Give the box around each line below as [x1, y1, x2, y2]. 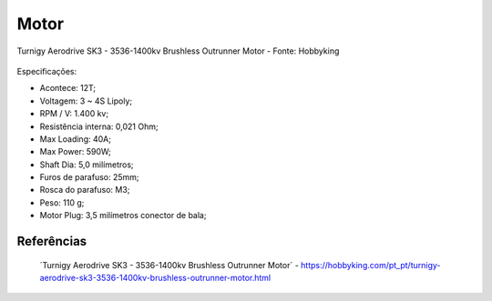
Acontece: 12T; [39, 83, 97, 94]
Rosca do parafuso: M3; [39, 185, 130, 196]
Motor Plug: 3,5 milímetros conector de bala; [39, 210, 207, 221]
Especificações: [16, 65, 77, 76]
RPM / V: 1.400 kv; [39, 108, 109, 119]
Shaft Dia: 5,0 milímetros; [39, 159, 134, 170]
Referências [16, 234, 87, 249]
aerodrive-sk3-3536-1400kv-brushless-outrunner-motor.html [39, 273, 272, 284]
